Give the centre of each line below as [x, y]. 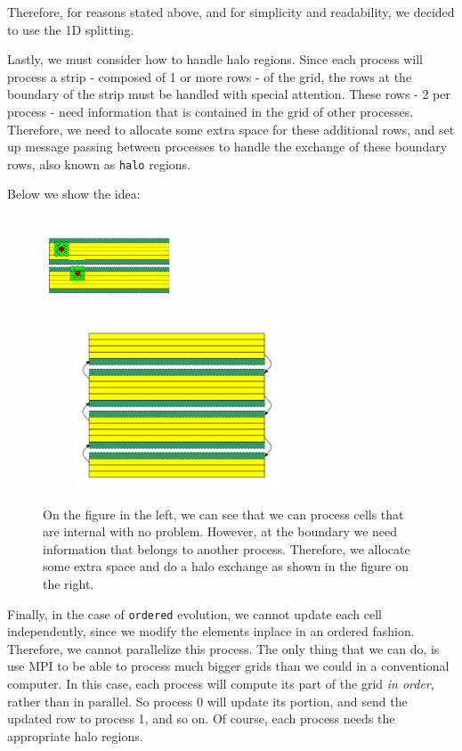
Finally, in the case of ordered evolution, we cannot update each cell [195, 613]
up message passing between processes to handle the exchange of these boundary [227, 147]
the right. [69, 583]
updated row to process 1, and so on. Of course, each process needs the [201, 718]
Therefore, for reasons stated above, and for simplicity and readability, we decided [231, 12]
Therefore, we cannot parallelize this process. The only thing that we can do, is [223, 648]
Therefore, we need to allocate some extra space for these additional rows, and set [231, 129]
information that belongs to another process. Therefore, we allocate [227, 548]
